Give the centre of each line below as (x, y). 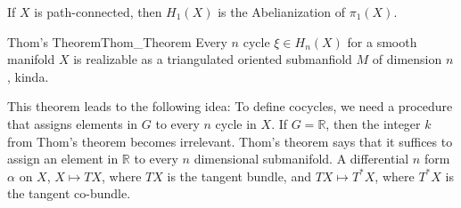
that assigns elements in (73, 123)
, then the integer (373, 123)
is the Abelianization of (281, 12)
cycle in (236, 123)
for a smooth (382, 41)
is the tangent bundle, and (239, 176)
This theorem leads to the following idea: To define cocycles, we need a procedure (230, 106)
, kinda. (28, 76)
